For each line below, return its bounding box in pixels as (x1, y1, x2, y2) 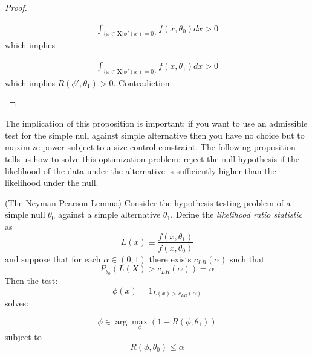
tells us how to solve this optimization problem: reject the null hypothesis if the (5, 152, 300, 165)
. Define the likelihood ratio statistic (171, 208, 302, 221)
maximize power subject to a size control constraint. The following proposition (5, 141, 296, 153)
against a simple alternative (58, 208, 161, 221)
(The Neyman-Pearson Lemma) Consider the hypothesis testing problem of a (5, 196, 291, 209)
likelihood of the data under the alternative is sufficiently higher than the (5, 164, 276, 177)
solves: (5, 297, 29, 309)
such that (230, 252, 265, 265)
